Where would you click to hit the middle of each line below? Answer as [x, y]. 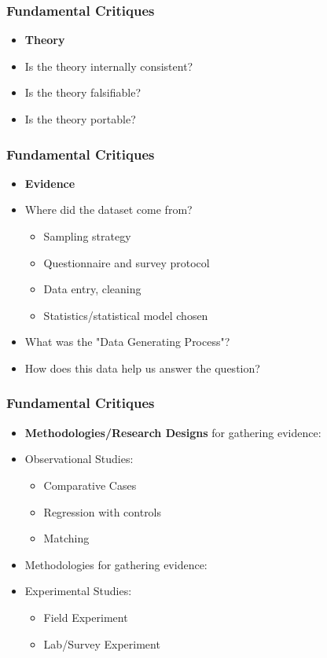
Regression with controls [103, 511]
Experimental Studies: [78, 591]
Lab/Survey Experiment [102, 643]
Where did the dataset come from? [108, 210]
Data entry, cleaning [92, 289]
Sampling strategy [87, 236]
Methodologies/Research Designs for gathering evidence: [173, 432]
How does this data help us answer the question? [142, 368]
